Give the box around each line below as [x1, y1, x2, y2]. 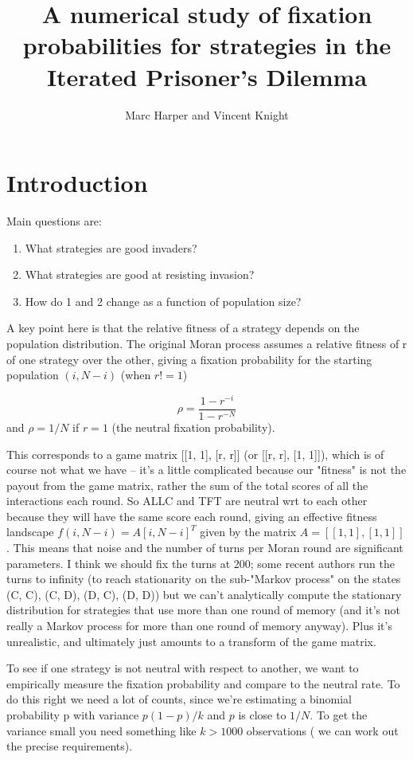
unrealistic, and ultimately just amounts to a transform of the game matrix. [6, 633, 376, 649]
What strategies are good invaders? [25, 239, 197, 256]
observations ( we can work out [246, 722, 399, 738]
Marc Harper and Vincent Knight [125, 106, 289, 123]
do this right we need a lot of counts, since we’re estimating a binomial [6, 691, 352, 707]
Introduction [6, 166, 148, 199]
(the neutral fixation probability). [111, 418, 275, 435]
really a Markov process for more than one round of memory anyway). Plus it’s [6, 617, 392, 634]
